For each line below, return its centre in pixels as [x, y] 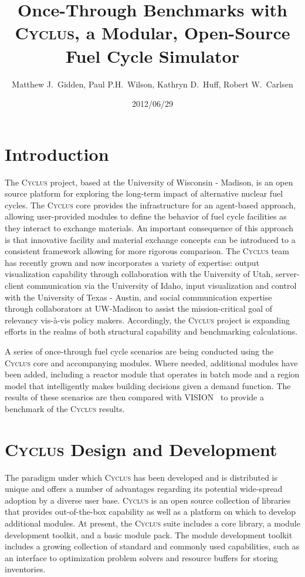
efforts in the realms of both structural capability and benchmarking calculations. [151, 331]
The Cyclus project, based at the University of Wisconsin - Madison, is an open [149, 182]
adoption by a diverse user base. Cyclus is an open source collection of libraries [148, 500]
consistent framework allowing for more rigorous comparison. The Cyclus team [147, 251]
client [15, 285]
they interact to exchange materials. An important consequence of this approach [149, 228]
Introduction [57, 153]
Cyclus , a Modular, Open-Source [152, 33]
